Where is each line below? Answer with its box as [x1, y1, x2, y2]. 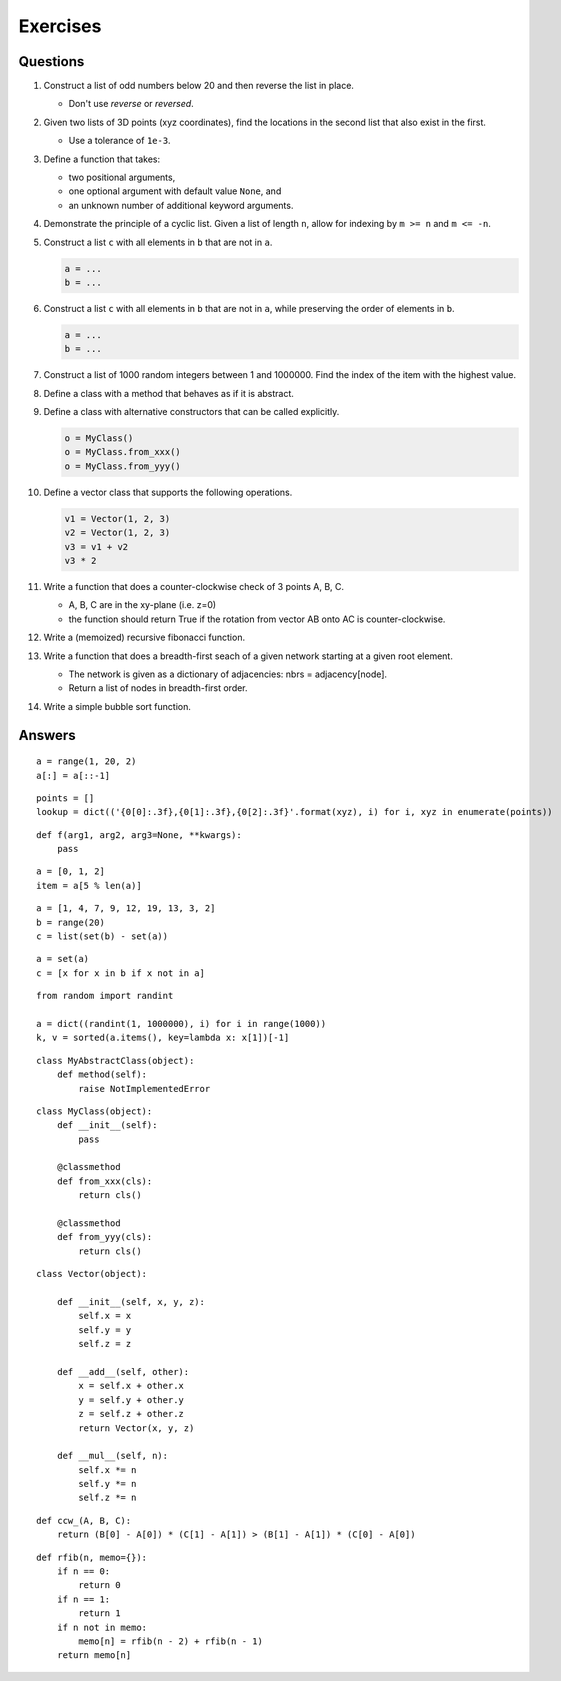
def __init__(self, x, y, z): [56, 1296, 205, 1307]
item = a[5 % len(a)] [36, 880, 142, 891]
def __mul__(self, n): [56, 1450, 169, 1462]
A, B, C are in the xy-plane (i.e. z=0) [68, 599, 217, 611]
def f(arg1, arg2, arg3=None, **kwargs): [36, 829, 242, 840]
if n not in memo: [56, 1621, 148, 1633]
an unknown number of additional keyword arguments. [68, 199, 294, 211]
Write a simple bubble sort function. [43, 700, 192, 712]
